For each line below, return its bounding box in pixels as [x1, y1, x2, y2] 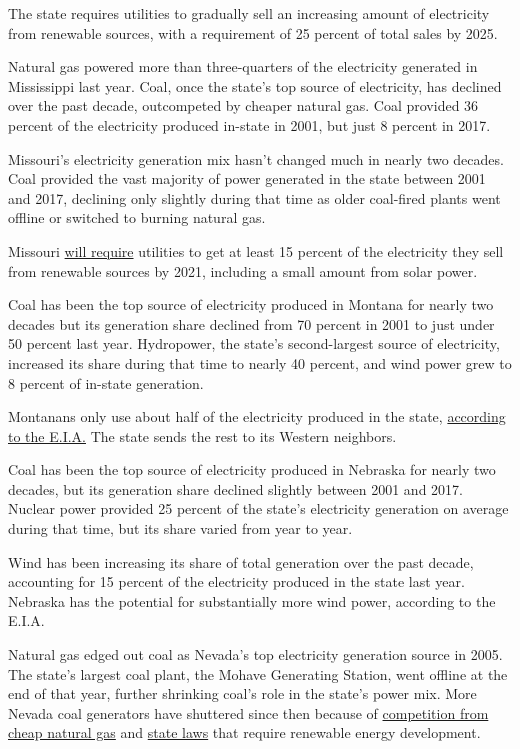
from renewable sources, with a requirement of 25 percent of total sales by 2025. [8, 22, 498, 43]
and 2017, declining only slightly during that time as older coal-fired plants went [8, 187, 501, 208]
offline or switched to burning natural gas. [8, 207, 266, 228]
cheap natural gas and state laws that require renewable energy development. [8, 722, 481, 743]
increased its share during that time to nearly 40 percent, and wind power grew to [8, 352, 512, 373]
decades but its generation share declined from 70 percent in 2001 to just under [8, 313, 495, 334]
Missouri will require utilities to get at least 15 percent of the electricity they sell [8, 240, 504, 261]
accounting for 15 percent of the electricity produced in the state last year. [8, 571, 465, 592]
